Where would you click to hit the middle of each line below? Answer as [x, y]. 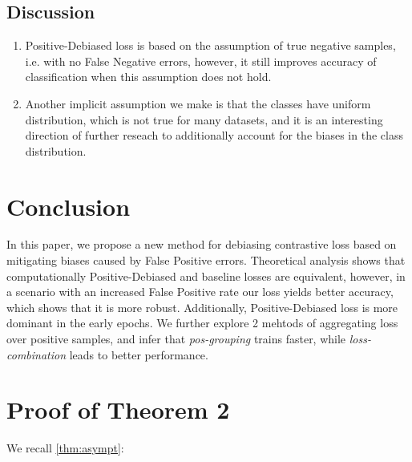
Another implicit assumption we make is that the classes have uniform [198, 103]
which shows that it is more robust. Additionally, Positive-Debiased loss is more [202, 307]
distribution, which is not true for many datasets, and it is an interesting [204, 119]
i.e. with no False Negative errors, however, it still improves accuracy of [201, 61]
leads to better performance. [139, 354]
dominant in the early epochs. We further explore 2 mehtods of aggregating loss [202, 323]
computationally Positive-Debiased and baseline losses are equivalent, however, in [206, 276]
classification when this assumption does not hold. [148, 77]
